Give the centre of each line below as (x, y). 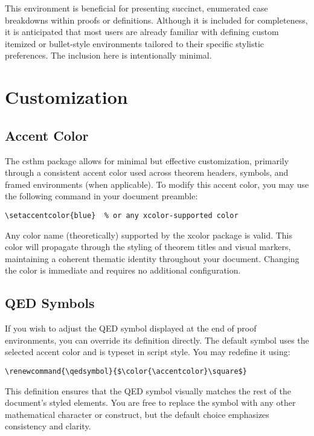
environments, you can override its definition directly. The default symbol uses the (157, 340)
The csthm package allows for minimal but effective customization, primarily (147, 160)
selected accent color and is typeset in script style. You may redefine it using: (148, 352)
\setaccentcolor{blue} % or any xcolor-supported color (122, 215)
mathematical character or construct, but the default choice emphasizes (137, 414)
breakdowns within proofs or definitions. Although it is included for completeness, (156, 20)
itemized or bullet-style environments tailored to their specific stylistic (135, 43)
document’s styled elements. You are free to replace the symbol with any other (150, 402)
